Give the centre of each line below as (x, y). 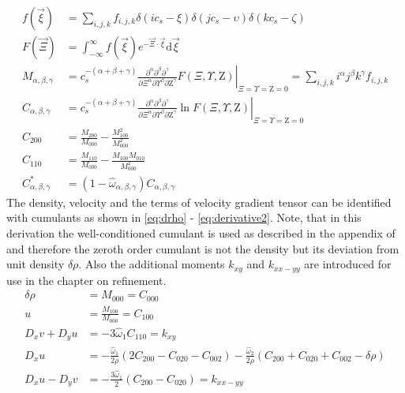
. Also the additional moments (152, 264)
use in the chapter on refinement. (86, 280)
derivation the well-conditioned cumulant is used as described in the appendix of (201, 233)
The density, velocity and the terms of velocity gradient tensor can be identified (199, 202)
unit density (36, 264)
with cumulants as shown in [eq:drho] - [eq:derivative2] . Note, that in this (184, 217)
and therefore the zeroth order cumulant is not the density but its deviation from (203, 248)
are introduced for (348, 264)
